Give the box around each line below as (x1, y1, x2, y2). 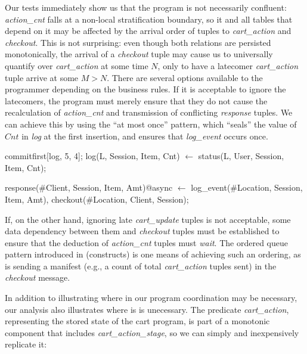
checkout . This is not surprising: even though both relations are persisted (5, 36, 271, 48)
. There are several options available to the (107, 71, 263, 83)
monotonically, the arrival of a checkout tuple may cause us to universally (5, 48, 273, 60)
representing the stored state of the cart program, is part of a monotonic (5, 315, 270, 327)
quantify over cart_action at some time (5, 59, 148, 72)
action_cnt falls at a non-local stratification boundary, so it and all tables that (5, 13, 293, 25)
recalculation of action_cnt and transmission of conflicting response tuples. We (5, 106, 293, 119)
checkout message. (5, 271, 70, 284)
